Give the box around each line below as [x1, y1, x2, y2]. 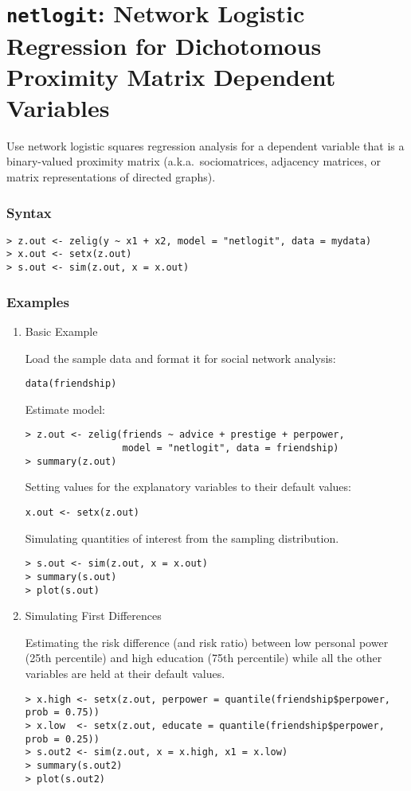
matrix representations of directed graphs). [6, 169, 216, 185]
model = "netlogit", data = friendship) [122, 442, 339, 454]
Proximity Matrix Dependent [6, 60, 336, 92]
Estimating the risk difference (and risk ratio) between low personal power [25, 633, 389, 650]
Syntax [6, 202, 52, 222]
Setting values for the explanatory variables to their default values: [25, 478, 351, 495]
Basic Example [25, 323, 98, 339]
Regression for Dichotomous [6, 29, 322, 61]
